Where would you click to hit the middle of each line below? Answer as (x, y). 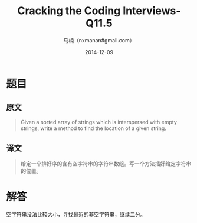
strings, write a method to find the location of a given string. (93, 128)
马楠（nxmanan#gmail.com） (99, 40)
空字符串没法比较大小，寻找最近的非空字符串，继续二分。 (76, 214)
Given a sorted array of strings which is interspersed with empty (98, 122)
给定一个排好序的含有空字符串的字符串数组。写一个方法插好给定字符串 (106, 164)
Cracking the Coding (69, 11)
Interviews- (152, 11)
